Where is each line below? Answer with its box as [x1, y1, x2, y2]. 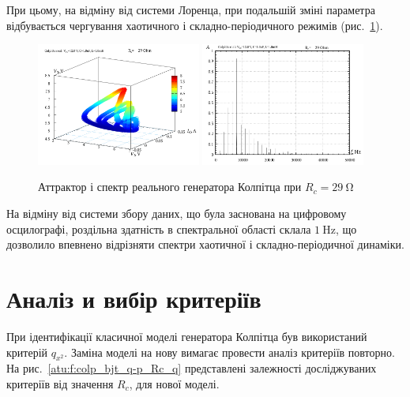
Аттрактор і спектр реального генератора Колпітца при [38, 178, 302, 195]
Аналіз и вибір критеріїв [6, 282, 261, 314]
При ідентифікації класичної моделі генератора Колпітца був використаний [6, 328, 367, 344]
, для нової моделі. [129, 375, 220, 391]
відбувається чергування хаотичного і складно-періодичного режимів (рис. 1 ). [6, 17, 383, 33]
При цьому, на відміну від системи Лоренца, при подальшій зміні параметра [6, 2, 375, 17]
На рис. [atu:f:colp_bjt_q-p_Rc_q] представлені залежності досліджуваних [6, 360, 377, 376]
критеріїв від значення [6, 375, 114, 391]
